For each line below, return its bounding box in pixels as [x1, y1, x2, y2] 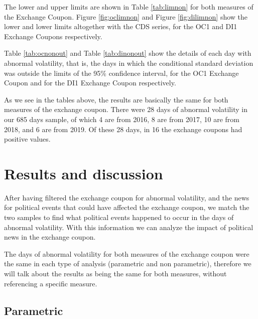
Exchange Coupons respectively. [4, 31, 102, 41]
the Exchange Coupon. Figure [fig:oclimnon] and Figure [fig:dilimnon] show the [4, 11, 248, 22]
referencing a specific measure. [4, 278, 97, 288]
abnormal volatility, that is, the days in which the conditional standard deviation [4, 57, 253, 68]
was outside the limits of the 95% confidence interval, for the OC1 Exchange [4, 67, 239, 78]
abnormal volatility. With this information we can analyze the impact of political [4, 222, 253, 232]
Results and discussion [4, 163, 163, 183]
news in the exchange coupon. [4, 232, 96, 242]
